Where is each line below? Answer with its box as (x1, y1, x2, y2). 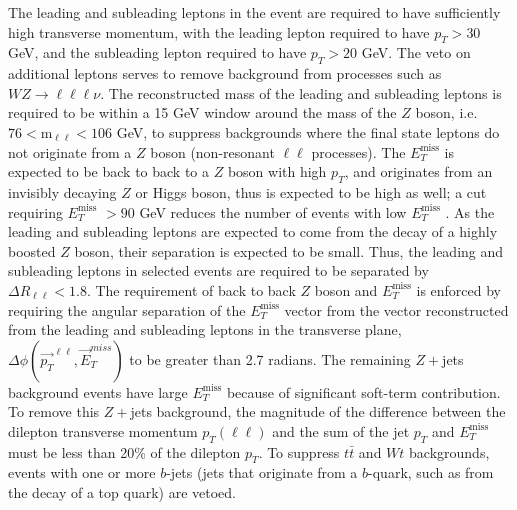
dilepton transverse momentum (8, 420, 198, 441)
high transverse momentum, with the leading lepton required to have (8, 21, 430, 42)
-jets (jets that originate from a (166, 462, 358, 483)
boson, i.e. (415, 102, 478, 123)
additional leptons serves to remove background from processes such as (8, 63, 442, 84)
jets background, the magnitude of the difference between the (130, 401, 506, 422)
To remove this (8, 401, 100, 422)
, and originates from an (344, 161, 493, 182)
